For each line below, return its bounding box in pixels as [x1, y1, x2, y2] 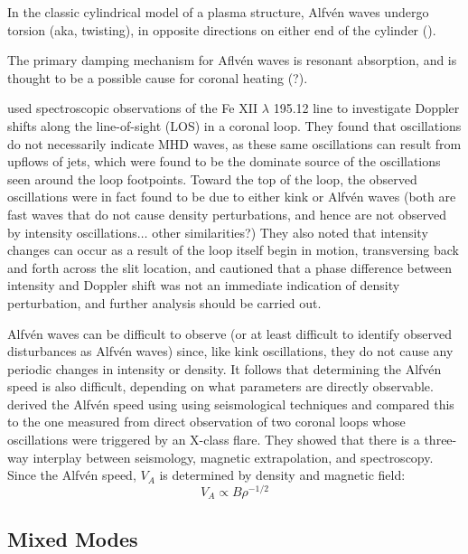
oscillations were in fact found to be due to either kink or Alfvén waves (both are [7, 187, 456, 206]
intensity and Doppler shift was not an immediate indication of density [7, 276, 400, 295]
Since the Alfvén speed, [7, 465, 136, 484]
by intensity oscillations [7, 222, 137, 241]
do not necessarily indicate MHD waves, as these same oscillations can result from [7, 134, 462, 153]
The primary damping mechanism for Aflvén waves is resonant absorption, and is [7, 51, 457, 70]
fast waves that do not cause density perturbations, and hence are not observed [7, 204, 446, 223]
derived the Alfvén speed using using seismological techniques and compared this [7, 394, 454, 413]
